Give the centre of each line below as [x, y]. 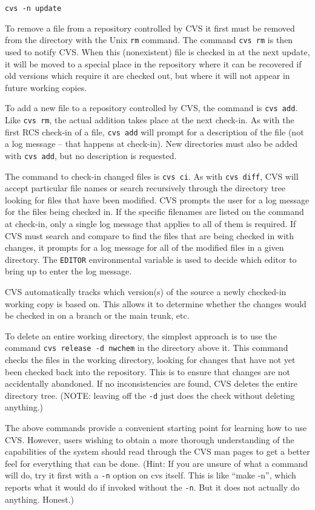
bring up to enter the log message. [68, 271]
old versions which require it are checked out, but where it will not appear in [148, 76]
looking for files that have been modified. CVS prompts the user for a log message [157, 199]
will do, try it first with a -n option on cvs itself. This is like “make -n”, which [151, 475]
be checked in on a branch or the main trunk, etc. [97, 315]
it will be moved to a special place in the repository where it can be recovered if [153, 63]
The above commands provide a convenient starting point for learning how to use [156, 428]
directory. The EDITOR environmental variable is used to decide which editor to [151, 259]
